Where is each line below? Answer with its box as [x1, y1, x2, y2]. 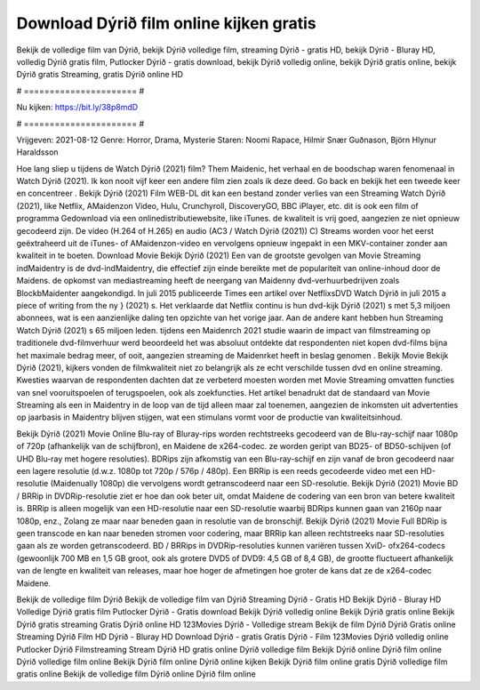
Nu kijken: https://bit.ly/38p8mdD [16, 102, 139, 113]
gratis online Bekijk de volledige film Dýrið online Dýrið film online [16, 669, 257, 679]
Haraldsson [16, 147, 59, 157]
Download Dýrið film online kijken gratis [16, 13, 316, 33]
